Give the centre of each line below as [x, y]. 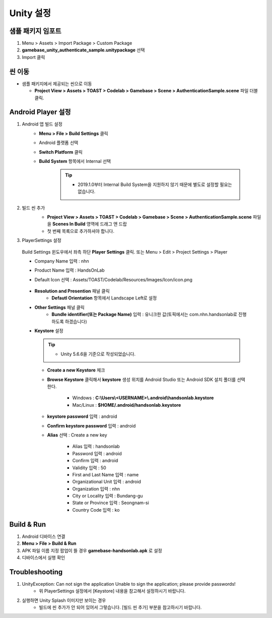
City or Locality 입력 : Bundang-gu [108, 496]
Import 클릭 [33, 57]
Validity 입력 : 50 [89, 468]
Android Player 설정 [40, 112]
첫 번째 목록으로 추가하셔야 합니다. [81, 231]
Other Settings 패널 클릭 [60, 307]
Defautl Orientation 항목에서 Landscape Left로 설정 [104, 298]
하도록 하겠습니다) [70, 321]
